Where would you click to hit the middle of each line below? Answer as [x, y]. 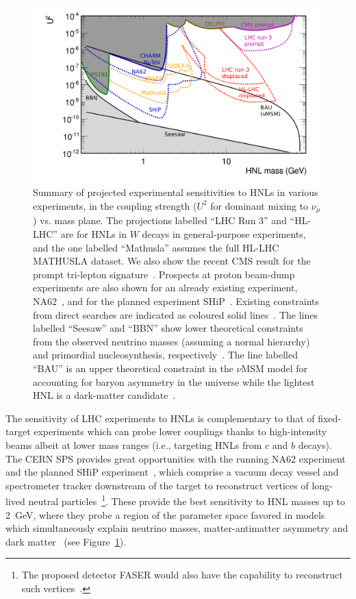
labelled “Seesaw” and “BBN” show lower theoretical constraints [168, 328]
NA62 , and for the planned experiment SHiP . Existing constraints [176, 301]
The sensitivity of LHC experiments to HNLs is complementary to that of [160, 418]
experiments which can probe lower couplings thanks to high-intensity [180, 431]
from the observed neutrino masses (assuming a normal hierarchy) [171, 341]
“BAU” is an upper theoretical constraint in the [133, 368]
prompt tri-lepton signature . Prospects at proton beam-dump [164, 274]
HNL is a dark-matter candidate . [104, 395]
